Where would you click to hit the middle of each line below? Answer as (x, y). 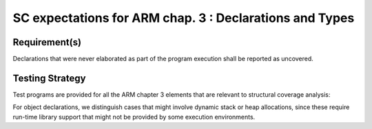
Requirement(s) (47, 42)
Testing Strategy (49, 78)
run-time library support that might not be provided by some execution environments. (134, 117)
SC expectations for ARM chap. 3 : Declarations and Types (184, 18)
